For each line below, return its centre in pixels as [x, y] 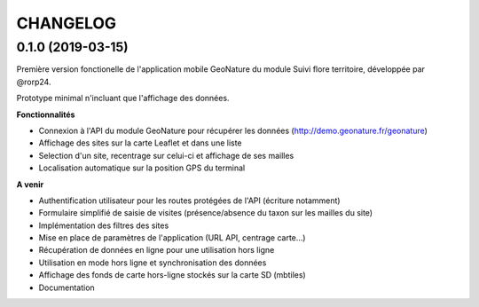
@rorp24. [34, 82]
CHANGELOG [67, 23]
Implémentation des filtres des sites [104, 225]
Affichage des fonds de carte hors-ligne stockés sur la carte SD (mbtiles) [172, 275]
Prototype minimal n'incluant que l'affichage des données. [123, 98]
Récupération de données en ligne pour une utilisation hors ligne [157, 250]
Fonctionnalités [46, 114]
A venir [30, 184]
